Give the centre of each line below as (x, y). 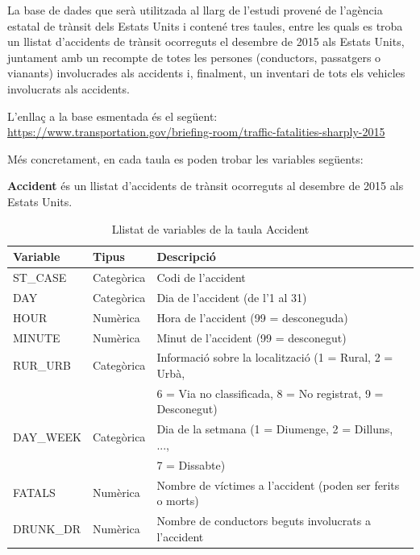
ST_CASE (40, 277)
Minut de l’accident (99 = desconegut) (252, 337)
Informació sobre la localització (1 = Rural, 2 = (275, 357)
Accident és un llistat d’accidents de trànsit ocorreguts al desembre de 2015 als (206, 186)
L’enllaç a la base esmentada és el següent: (112, 116)
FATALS (34, 493)
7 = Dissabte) (191, 464)
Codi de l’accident (201, 277)
